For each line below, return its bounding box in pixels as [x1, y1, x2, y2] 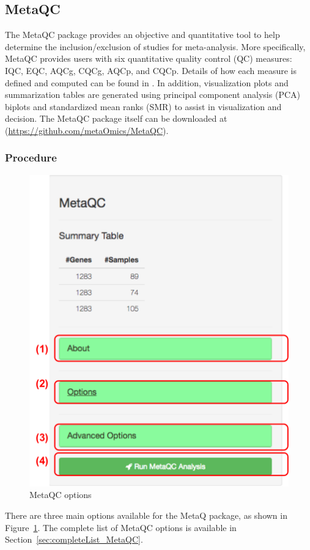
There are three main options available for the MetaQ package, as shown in [5, 508, 287, 521]
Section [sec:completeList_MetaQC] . [5, 533, 143, 546]
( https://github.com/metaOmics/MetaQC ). [5, 124, 169, 136]
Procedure [5, 150, 57, 165]
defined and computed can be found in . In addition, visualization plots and [5, 76, 289, 89]
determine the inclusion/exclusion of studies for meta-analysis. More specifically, [5, 40, 306, 53]
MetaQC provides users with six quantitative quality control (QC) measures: [5, 52, 292, 65]
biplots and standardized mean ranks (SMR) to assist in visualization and [5, 100, 282, 113]
